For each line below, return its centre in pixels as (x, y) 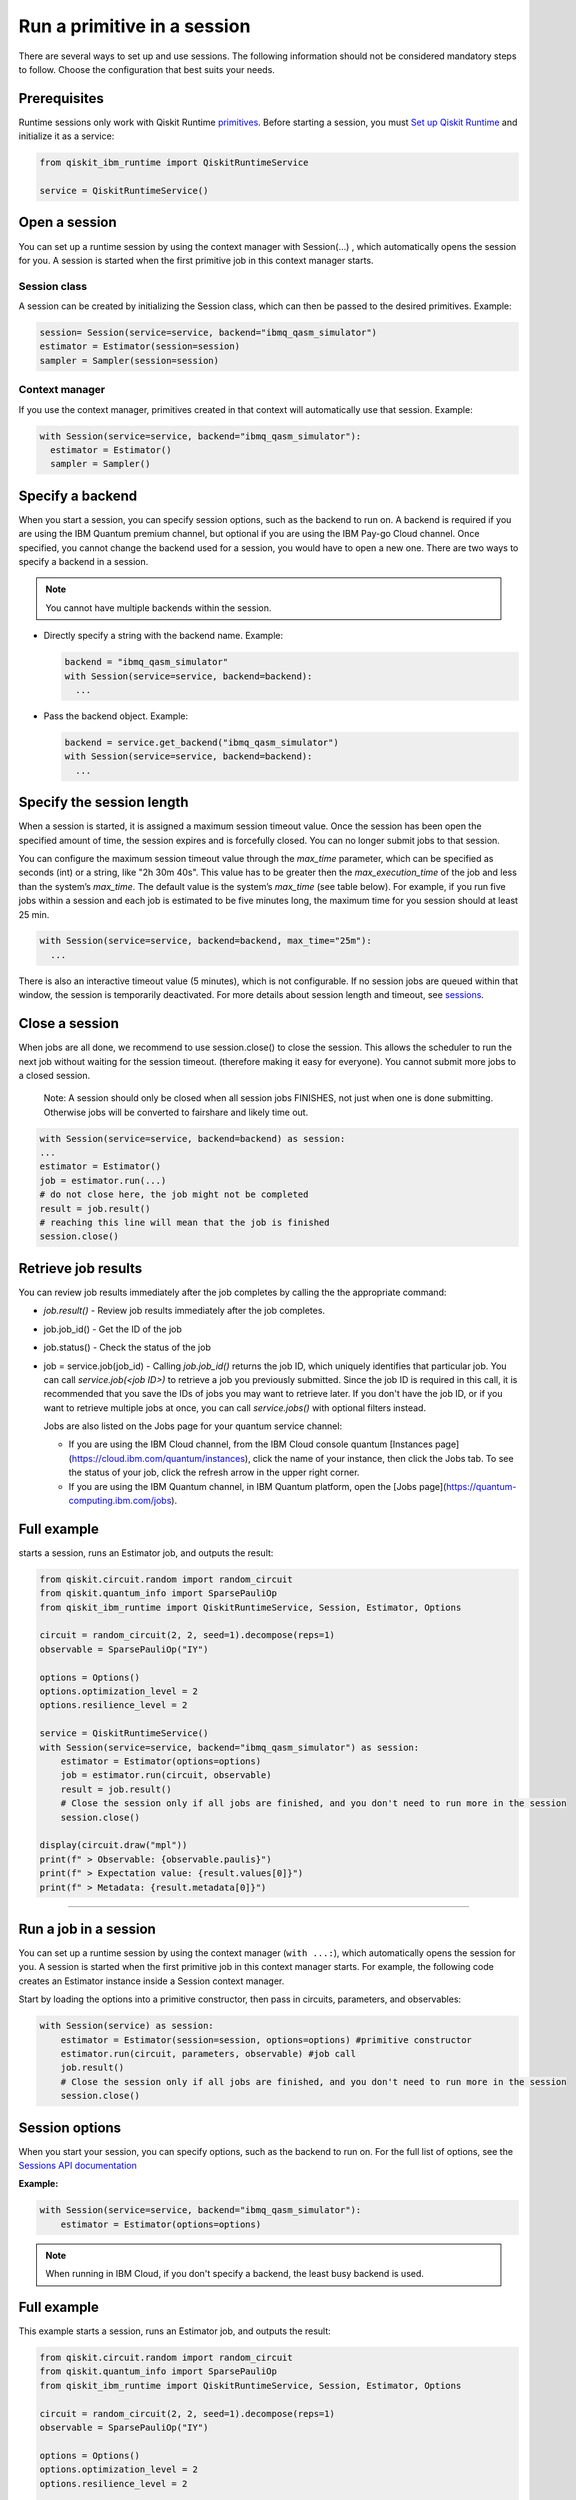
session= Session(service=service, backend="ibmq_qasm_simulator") (208, 333)
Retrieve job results (80, 1268)
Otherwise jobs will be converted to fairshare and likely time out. (176, 1112)
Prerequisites (61, 98)
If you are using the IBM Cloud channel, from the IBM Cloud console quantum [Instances (251, 1444)
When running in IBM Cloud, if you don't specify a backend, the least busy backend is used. (235, 2274)
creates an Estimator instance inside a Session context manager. (151, 1981)
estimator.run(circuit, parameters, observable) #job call (208, 2053)
